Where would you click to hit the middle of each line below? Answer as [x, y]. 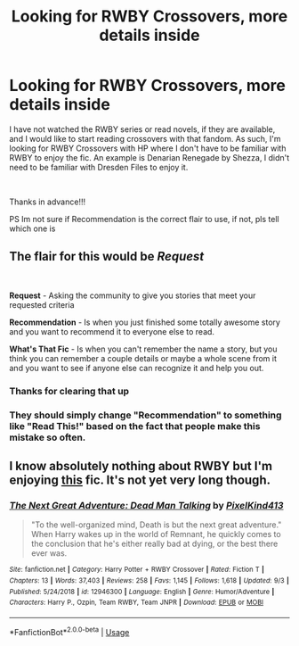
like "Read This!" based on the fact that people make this [135, 426]
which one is [32, 228]
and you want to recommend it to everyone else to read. [112, 331]
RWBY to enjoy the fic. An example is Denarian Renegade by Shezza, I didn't [149, 157]
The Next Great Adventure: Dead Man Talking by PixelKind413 [146, 505]
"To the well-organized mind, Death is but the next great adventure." [156, 525]
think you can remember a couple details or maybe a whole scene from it [143, 358]
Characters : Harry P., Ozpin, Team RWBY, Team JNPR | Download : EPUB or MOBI [137, 603]
